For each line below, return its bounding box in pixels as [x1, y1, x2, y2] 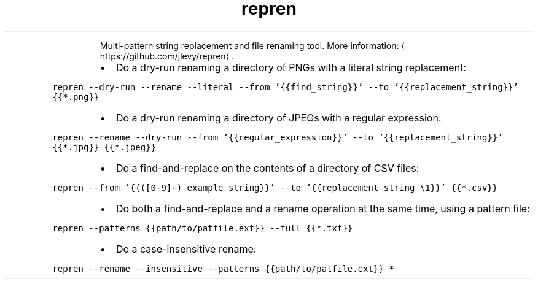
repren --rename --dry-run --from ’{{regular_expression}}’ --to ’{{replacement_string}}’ [52, 132, 503, 142]
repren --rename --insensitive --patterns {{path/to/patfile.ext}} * [52, 263, 394, 274]
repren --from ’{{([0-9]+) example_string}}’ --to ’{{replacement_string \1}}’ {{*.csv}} [52, 182, 498, 193]
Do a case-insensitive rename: [115, 242, 257, 255]
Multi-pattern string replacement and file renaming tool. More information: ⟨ [99, 40, 405, 51]
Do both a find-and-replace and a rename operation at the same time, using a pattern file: [115, 202, 530, 215]
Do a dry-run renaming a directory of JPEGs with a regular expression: [115, 111, 442, 124]
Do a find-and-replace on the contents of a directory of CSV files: [115, 161, 419, 174]
